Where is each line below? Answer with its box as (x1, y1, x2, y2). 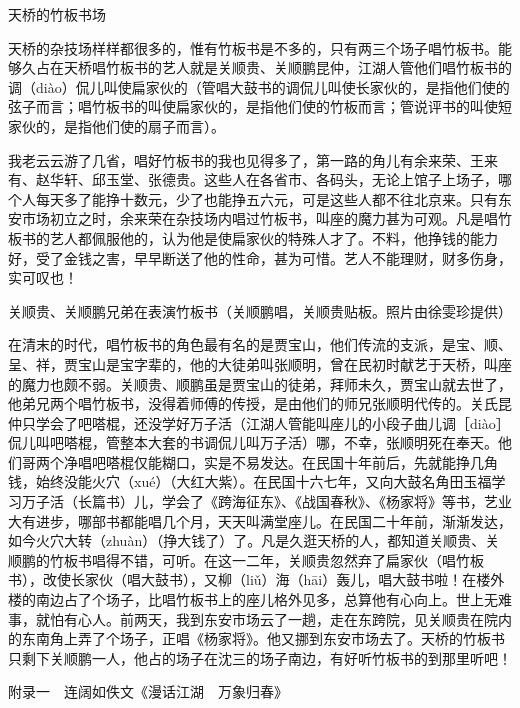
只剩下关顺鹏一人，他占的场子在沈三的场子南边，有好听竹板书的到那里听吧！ (8, 647, 512, 668)
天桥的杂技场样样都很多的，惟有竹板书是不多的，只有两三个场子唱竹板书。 (8, 37, 498, 58)
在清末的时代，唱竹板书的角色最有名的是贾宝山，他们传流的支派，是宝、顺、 (8, 334, 512, 355)
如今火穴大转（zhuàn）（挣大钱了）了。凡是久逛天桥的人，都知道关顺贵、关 (8, 530, 500, 551)
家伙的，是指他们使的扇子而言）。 (8, 115, 225, 136)
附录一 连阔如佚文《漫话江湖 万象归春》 (8, 681, 288, 702)
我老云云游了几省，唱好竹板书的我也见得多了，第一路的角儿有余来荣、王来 (8, 149, 498, 170)
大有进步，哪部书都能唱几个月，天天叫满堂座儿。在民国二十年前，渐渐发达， (8, 510, 512, 531)
